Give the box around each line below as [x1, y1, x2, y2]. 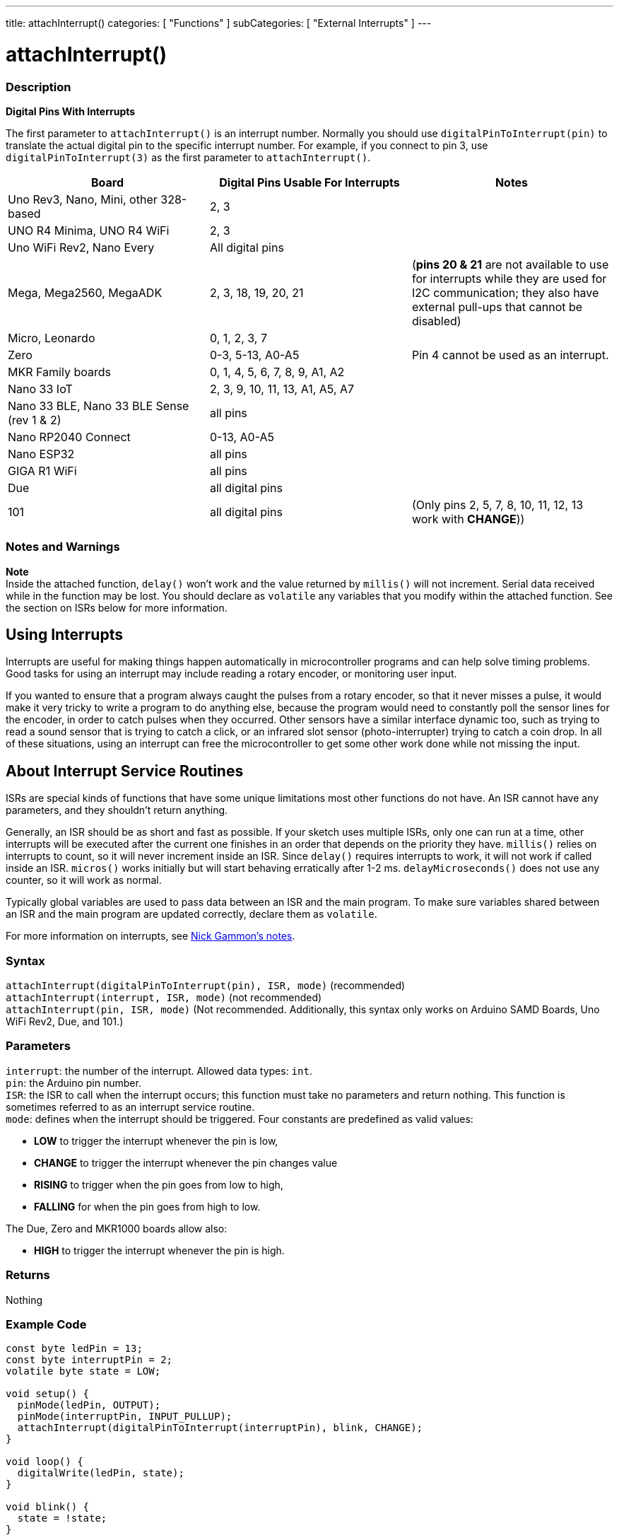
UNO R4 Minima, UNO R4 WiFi [8, 223, 170, 238]
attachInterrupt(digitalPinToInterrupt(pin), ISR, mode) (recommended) [6, 979, 406, 992]
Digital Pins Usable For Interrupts [219, 175, 400, 189]
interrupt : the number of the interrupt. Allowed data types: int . [6, 1064, 312, 1077]
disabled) [411, 313, 461, 328]
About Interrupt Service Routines [6, 762, 244, 780]
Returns [6, 1268, 50, 1283]
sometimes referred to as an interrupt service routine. [6, 1100, 255, 1113]
